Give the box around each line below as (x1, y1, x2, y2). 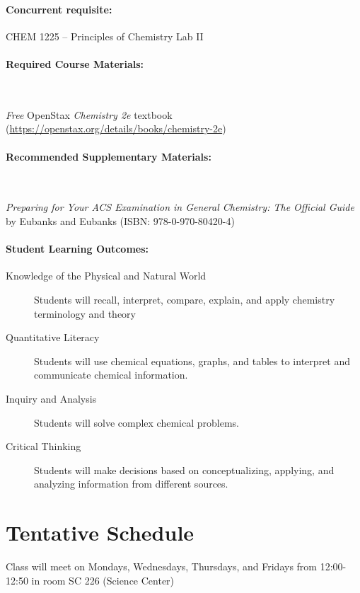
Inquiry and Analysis (6, 391, 97, 405)
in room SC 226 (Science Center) (31, 572, 175, 587)
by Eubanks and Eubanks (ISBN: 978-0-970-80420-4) (6, 213, 235, 228)
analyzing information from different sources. (34, 476, 228, 491)
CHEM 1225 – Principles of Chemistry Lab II (6, 28, 204, 43)
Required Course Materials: (6, 56, 144, 71)
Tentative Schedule (6, 518, 194, 547)
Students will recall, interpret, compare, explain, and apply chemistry (34, 292, 335, 306)
